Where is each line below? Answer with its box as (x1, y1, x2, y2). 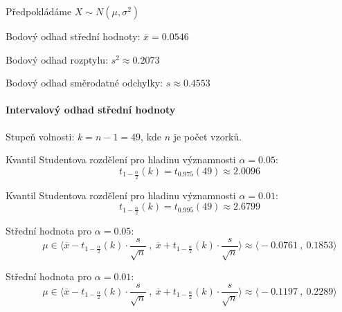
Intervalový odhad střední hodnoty (6, 102, 176, 117)
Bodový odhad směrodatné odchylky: (6, 75, 163, 90)
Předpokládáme (6, 4, 72, 18)
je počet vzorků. (173, 129, 242, 143)
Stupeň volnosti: (6, 129, 75, 143)
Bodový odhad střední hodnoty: (6, 29, 141, 43)
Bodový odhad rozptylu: (6, 52, 109, 66)
